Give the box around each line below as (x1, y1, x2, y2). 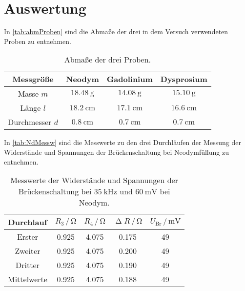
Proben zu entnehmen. (4, 36, 71, 46)
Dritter (16, 259, 40, 271)
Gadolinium (106, 73, 153, 85)
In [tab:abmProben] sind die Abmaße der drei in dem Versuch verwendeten (4, 26, 228, 37)
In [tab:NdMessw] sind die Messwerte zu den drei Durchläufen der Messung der (4, 137, 241, 147)
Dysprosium (160, 73, 207, 85)
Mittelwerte (8, 273, 47, 285)
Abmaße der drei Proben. (64, 54, 151, 65)
